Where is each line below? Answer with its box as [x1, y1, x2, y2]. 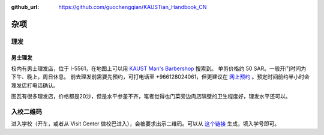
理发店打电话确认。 [11, 82, 59, 89]
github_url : [11, 4, 39, 10]
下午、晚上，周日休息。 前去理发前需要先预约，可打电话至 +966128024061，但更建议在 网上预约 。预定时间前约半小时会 [11, 73, 310, 80]
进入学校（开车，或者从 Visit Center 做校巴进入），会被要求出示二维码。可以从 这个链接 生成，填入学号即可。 [11, 120, 280, 127]
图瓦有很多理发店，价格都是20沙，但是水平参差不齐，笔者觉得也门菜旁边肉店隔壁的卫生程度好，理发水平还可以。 [11, 93, 291, 100]
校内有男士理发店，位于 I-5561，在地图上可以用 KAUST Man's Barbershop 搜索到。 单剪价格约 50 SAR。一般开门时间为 [11, 65, 307, 72]
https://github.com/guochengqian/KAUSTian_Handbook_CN [58, 4, 207, 10]
